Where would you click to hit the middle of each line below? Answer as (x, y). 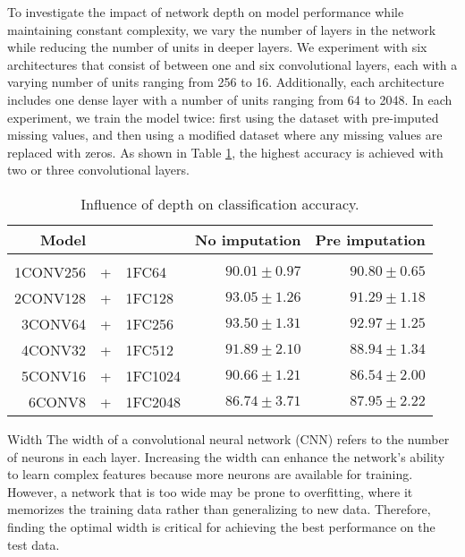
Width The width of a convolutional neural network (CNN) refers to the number (228, 438)
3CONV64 (54, 323)
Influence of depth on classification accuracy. (220, 203)
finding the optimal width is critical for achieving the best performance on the (221, 526)
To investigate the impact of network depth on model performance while (206, 12)
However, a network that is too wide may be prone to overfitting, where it (210, 491)
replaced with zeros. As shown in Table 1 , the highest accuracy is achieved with (225, 152)
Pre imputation (370, 239)
